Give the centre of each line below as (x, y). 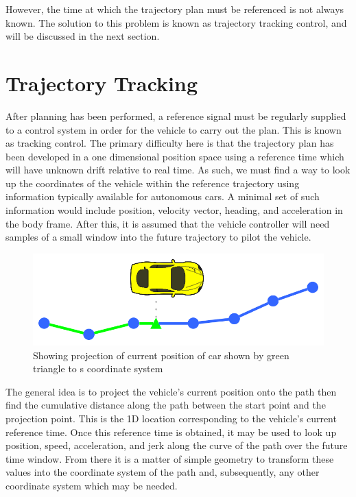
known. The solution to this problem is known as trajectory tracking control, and (176, 22)
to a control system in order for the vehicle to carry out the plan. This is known (174, 129)
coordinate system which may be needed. (92, 486)
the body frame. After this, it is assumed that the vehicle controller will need (168, 223)
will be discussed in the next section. (83, 36)
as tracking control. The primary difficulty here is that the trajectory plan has (170, 143)
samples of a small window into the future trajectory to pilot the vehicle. (158, 237)
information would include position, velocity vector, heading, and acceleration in (174, 210)
